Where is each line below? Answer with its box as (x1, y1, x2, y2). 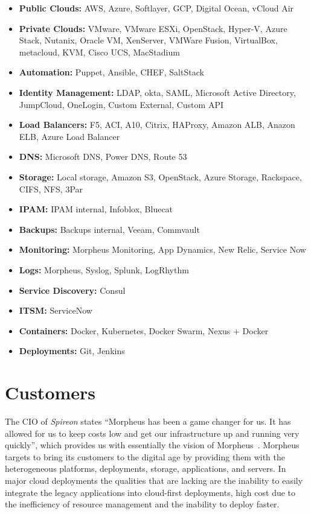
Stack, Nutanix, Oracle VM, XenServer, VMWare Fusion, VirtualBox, (19, 34, 278, 46)
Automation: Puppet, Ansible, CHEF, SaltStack (19, 66, 204, 78)
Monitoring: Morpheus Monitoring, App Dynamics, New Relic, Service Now (19, 243, 306, 256)
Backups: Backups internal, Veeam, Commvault (19, 223, 200, 235)
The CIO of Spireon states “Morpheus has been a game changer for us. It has (5, 415, 291, 427)
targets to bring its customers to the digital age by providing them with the (5, 450, 286, 463)
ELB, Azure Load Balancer (19, 130, 120, 142)
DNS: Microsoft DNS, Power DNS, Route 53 (19, 150, 187, 163)
